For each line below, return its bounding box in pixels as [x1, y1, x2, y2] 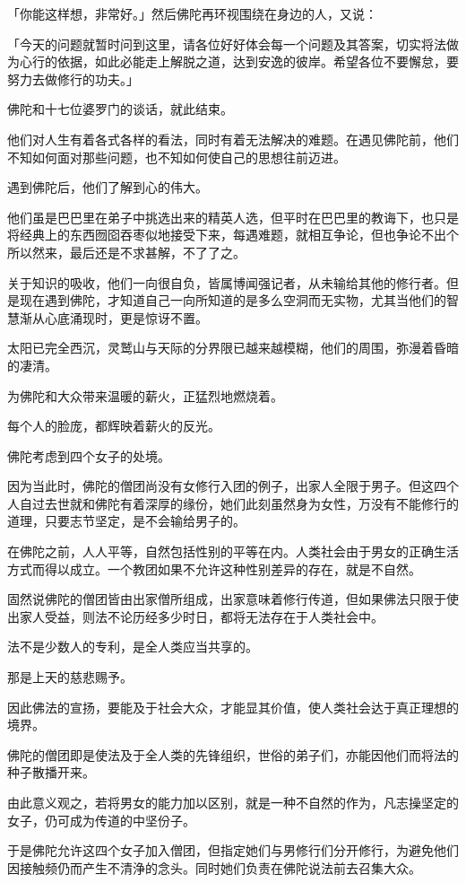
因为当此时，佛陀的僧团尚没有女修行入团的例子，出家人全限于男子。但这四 [7, 476, 446, 495]
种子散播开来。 [7, 763, 95, 782]
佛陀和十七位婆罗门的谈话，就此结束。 [7, 100, 233, 118]
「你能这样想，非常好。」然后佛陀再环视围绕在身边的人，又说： [7, 4, 377, 22]
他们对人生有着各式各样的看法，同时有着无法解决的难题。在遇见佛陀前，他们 [7, 129, 459, 148]
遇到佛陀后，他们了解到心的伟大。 [7, 178, 208, 197]
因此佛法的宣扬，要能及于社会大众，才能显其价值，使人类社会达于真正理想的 [7, 697, 459, 716]
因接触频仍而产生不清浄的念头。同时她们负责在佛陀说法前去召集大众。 [7, 858, 421, 877]
